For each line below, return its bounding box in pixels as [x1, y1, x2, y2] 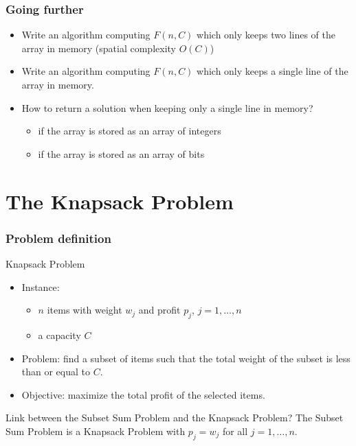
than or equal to [21, 364, 91, 379]
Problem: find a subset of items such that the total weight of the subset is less [21, 351, 351, 365]
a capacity [38, 327, 81, 342]
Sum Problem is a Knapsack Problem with [5, 423, 186, 438]
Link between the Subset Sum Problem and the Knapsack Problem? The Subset [5, 410, 344, 425]
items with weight [47, 303, 122, 317]
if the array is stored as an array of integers [38, 124, 221, 138]
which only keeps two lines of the [197, 27, 336, 42]
